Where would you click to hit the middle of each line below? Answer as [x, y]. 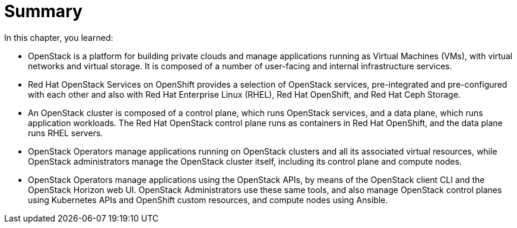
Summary [43, 11]
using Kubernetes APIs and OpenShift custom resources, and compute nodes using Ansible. [208, 200]
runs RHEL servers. [66, 133]
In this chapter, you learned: [59, 37]
